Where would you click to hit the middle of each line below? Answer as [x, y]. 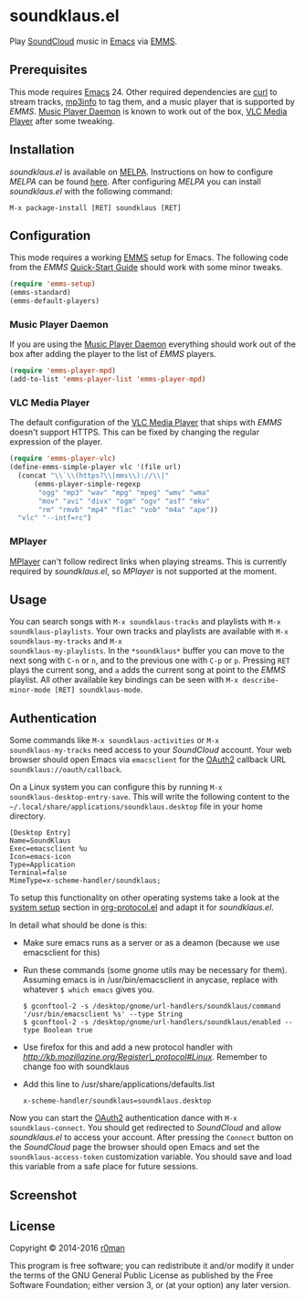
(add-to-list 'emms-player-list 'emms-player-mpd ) [108, 380]
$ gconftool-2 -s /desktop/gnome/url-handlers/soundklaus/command [152, 1006]
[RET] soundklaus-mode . [99, 689]
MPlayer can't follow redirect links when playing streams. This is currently [148, 561]
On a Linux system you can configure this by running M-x [116, 787]
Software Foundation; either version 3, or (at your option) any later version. [150, 1285]
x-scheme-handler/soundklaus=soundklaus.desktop [117, 1101]
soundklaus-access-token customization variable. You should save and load [151, 1157]
